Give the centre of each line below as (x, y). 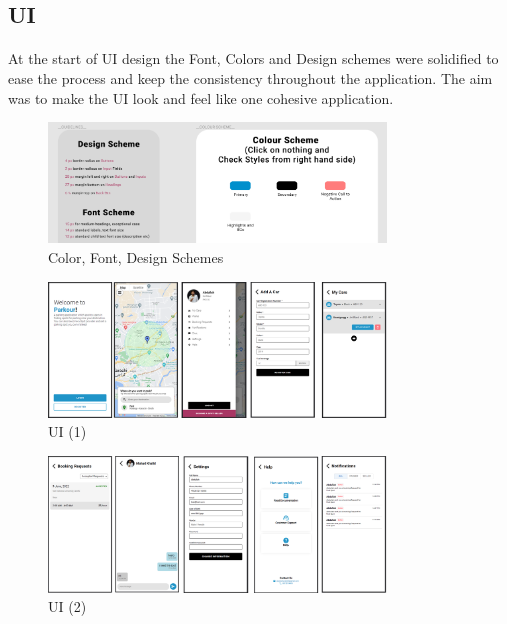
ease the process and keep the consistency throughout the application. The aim (250, 77)
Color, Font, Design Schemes (136, 256)
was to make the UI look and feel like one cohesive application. (201, 97)
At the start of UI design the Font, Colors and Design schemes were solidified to (253, 58)
